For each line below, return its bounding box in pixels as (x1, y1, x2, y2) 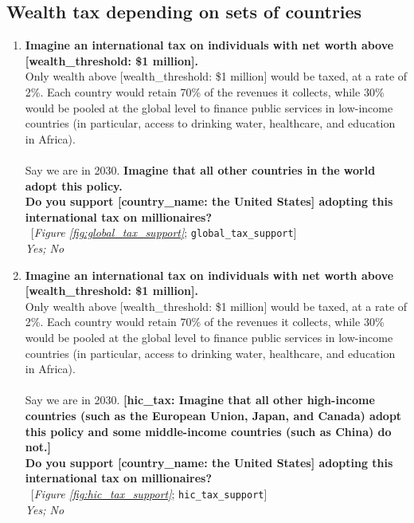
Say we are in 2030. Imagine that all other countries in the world (25, 161, 376, 178)
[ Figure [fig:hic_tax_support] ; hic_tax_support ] (30, 485, 268, 501)
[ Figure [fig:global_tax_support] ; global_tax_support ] (30, 224, 297, 241)
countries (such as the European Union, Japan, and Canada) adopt (25, 407, 402, 423)
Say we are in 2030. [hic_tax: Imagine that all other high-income (25, 391, 375, 408)
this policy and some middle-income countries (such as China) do (25, 423, 392, 439)
